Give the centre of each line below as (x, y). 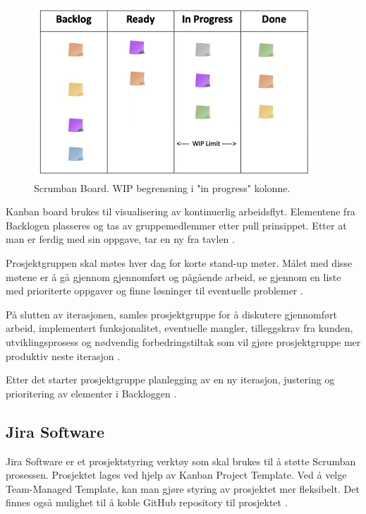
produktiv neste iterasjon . (63, 355)
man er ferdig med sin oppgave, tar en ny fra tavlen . (120, 239)
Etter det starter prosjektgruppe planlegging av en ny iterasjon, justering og (170, 379)
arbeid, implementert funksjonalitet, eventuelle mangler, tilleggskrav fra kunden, (179, 328)
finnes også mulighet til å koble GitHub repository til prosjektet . (147, 502)
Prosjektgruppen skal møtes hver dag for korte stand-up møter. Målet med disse (179, 262)
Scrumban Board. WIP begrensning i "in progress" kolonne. (162, 187)
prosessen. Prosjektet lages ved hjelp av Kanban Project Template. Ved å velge (176, 475)
